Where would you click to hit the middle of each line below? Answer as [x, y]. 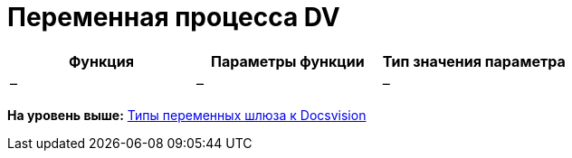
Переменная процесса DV [174, 17]
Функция [101, 61]
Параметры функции [287, 61]
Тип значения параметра [474, 61]
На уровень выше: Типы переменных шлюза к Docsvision [187, 115]
